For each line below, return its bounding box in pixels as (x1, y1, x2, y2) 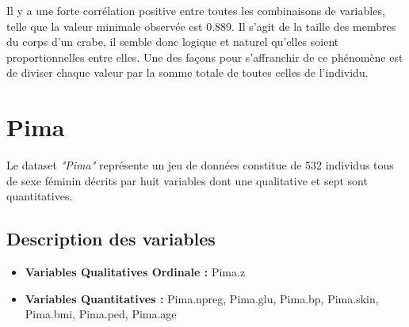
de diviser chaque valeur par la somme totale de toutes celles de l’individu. (6, 64, 369, 81)
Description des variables (6, 226, 216, 251)
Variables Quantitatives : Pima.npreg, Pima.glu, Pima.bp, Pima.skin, (25, 290, 379, 306)
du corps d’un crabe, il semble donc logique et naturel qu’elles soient (6, 33, 339, 50)
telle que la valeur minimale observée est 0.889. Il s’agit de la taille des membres (6, 17, 396, 34)
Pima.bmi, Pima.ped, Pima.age (25, 306, 177, 322)
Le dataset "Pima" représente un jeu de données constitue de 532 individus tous (6, 157, 394, 173)
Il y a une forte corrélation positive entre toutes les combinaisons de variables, (6, 2, 385, 18)
